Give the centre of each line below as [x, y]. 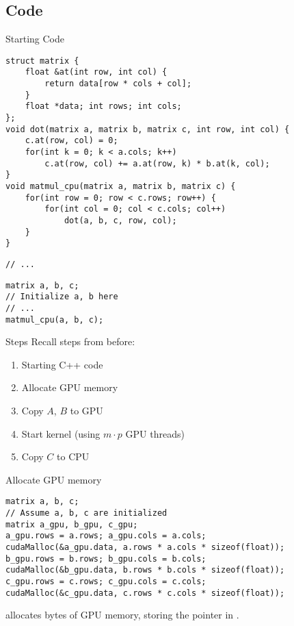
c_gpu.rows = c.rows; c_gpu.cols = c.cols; [106, 581]
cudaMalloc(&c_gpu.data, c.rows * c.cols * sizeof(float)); [145, 593]
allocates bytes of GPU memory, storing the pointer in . [122, 615]
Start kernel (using [61, 433]
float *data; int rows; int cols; [103, 107]
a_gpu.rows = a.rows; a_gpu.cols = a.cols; [106, 536]
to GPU [86, 411]
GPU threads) [155, 433]
